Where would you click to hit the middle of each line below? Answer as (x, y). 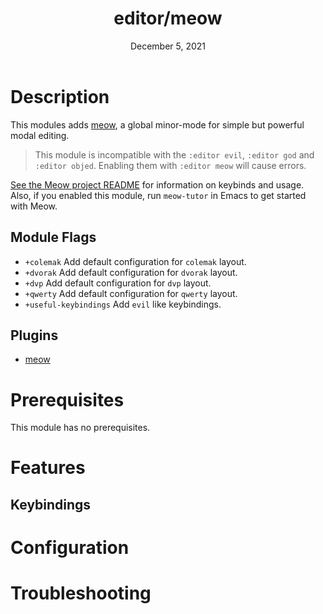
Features (48, 468)
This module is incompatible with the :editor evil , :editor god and (174, 154)
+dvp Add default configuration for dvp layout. (118, 283)
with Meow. (34, 206)
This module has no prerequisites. (80, 428)
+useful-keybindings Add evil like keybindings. (123, 304)
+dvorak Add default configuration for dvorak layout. (131, 272)
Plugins (34, 335)
